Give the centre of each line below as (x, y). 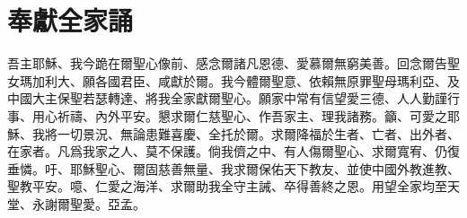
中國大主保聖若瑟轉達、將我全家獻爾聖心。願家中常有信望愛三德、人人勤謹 (227, 98)
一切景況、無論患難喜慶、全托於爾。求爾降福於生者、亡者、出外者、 (258, 133)
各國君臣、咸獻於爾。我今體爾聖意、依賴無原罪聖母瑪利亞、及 (277, 80)
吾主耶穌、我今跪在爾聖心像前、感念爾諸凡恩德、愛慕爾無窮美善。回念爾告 (227, 63)
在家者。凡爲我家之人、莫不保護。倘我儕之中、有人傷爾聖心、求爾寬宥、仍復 (233, 151)
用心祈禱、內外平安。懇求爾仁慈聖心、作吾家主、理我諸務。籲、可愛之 (239, 115)
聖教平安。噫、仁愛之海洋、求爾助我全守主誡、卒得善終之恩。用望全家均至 (227, 186)
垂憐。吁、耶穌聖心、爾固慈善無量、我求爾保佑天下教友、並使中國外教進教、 (233, 168)
